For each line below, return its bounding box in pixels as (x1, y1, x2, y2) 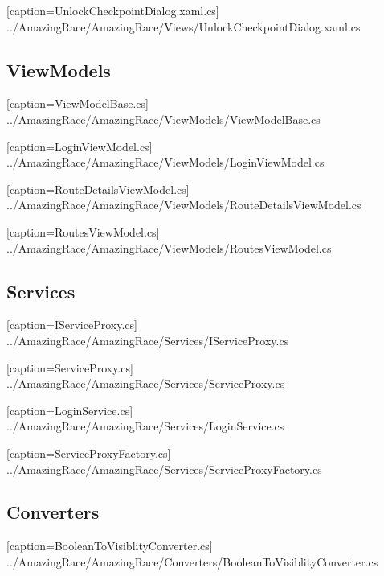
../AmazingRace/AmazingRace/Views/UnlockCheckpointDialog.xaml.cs (6, 18, 361, 35)
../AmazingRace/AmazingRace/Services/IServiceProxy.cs (6, 331, 289, 348)
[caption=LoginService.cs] (6, 401, 133, 418)
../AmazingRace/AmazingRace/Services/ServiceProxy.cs (6, 375, 285, 392)
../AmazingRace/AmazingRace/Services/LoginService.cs (6, 418, 284, 434)
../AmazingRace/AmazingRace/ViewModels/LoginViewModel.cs (6, 154, 325, 171)
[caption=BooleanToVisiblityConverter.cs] (6, 537, 213, 554)
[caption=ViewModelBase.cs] (6, 95, 149, 112)
